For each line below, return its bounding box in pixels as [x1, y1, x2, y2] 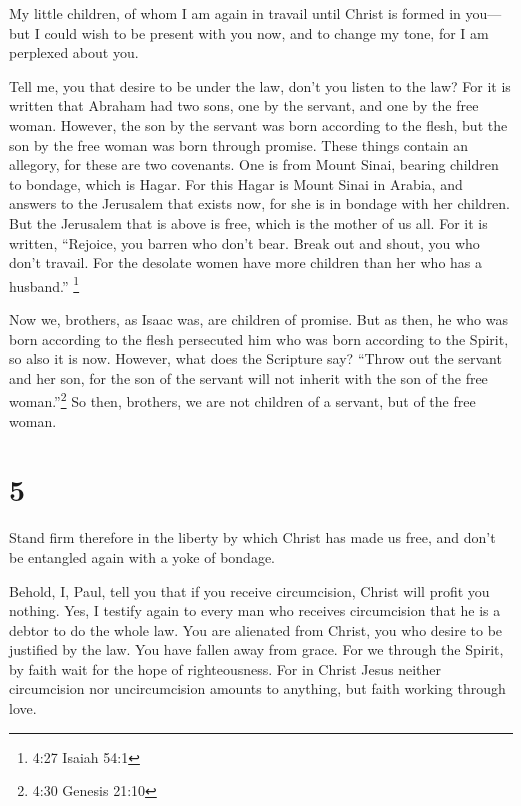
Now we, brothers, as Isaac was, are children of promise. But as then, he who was [9, 308, 509, 329]
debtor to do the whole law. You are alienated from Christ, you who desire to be [9, 619, 503, 640]
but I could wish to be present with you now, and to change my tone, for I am [9, 22, 489, 43]
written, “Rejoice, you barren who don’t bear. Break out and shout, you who [9, 232, 480, 253]
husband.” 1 [9, 272, 80, 296]
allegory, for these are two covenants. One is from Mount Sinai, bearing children [9, 154, 499, 175]
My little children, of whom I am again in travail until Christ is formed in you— [9, 3, 502, 23]
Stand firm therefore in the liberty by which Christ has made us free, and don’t [9, 527, 496, 548]
